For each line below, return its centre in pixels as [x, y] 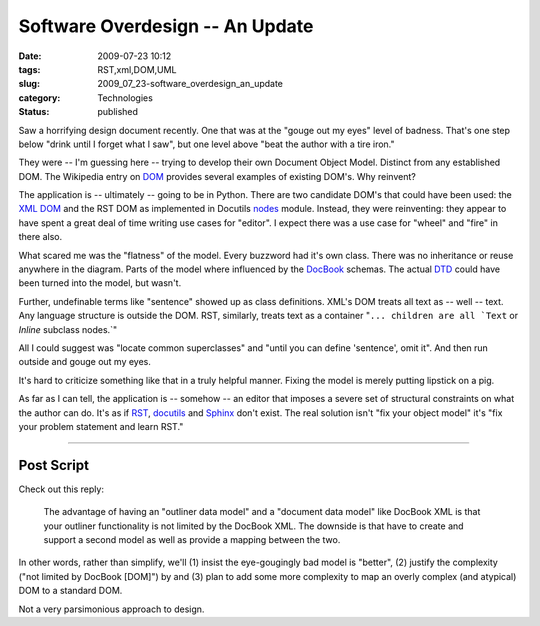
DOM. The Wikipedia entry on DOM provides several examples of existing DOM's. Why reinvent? [217, 176]
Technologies [125, 97]
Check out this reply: [61, 489]
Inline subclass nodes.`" [68, 329]
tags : [29, 69]
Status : [34, 112]
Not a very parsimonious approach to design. [111, 609]
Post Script [54, 465]
